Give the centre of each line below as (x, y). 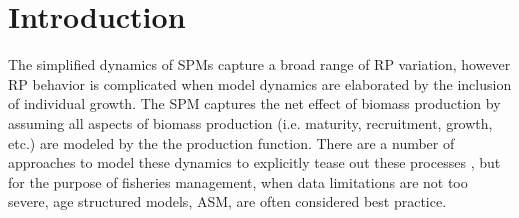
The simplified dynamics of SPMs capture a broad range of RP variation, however (259, 64)
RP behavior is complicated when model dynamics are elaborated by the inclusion (260, 83)
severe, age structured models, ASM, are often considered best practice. (227, 201)
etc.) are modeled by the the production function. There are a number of (231, 142)
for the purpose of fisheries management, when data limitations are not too (238, 181)
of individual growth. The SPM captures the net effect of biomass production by (254, 103)
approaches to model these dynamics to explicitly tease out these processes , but (254, 162)
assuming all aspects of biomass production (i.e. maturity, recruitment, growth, (250, 122)
